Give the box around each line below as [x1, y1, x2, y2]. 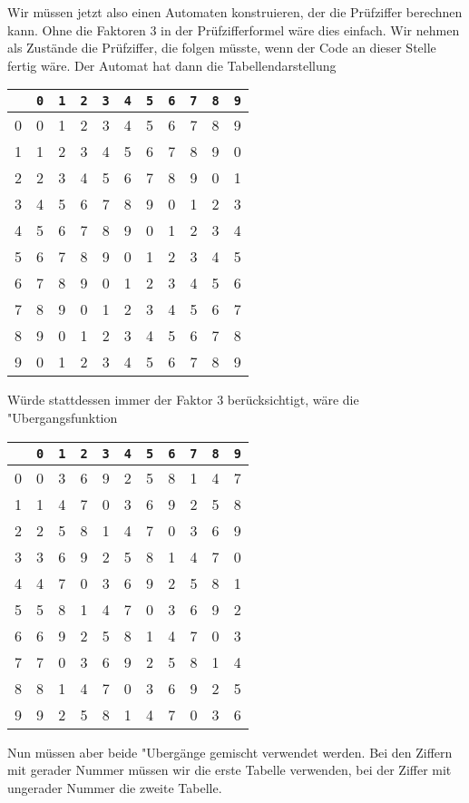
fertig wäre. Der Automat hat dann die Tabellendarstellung [7, 55, 337, 74]
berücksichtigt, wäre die [227, 390, 359, 409]
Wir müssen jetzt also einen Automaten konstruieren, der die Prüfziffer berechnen [7, 3, 463, 21]
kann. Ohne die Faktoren [7, 20, 146, 39]
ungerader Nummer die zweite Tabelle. [7, 778, 222, 797]
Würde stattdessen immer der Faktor [7, 390, 213, 409]
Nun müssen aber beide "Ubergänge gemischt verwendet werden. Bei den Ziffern [7, 742, 453, 761]
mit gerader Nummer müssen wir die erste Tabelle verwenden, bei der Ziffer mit [7, 760, 452, 779]
